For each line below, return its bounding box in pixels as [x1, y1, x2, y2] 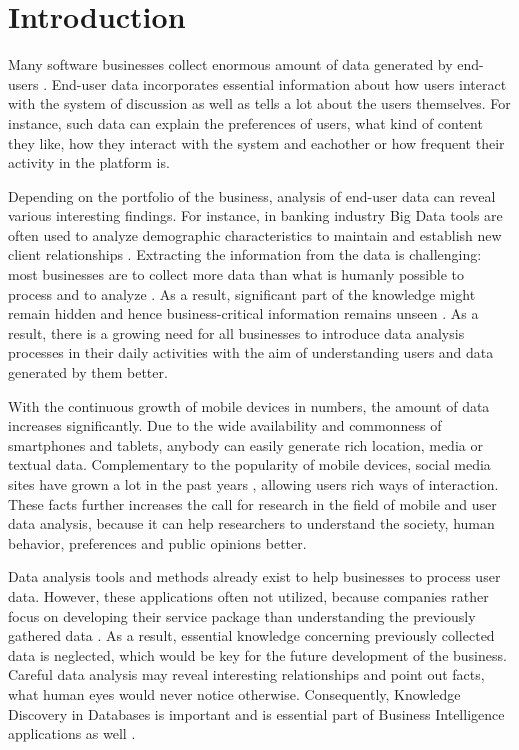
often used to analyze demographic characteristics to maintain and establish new [8, 224, 502, 245]
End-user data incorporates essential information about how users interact [51, 73, 507, 94]
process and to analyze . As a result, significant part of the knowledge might [8, 283, 476, 304]
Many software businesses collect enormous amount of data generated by [8, 54, 453, 75]
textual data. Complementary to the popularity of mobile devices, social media [8, 454, 491, 475]
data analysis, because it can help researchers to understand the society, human [8, 513, 495, 534]
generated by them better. [8, 362, 168, 383]
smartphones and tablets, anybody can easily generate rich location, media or [8, 434, 483, 455]
